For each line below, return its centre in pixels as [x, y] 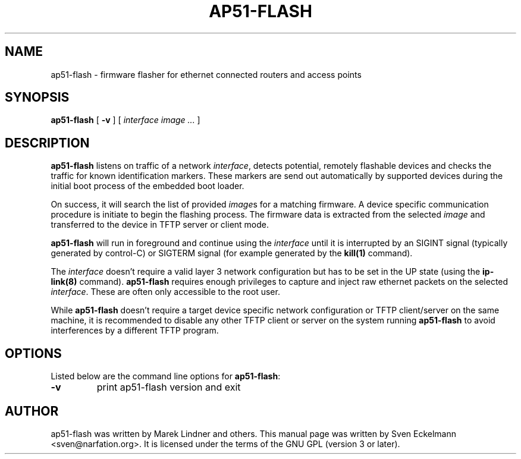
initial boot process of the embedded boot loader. [147, 186]
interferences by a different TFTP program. [135, 331]
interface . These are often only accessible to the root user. [165, 292]
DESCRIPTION [47, 143]
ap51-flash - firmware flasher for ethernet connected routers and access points [206, 74]
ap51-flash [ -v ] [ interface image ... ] [125, 120]
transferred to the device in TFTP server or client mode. [160, 225]
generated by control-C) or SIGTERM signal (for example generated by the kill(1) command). [232, 253]
